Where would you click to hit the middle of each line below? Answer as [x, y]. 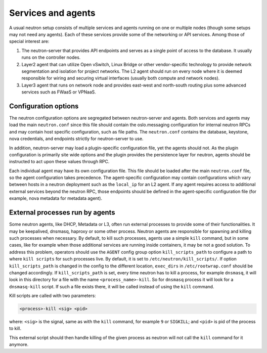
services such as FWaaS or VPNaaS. [59, 92]
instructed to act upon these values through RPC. [59, 162]
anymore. [19, 345]
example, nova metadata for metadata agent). [56, 198]
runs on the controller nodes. [51, 57]
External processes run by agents [62, 213]
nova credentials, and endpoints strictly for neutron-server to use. [76, 139]
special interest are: [29, 42]
